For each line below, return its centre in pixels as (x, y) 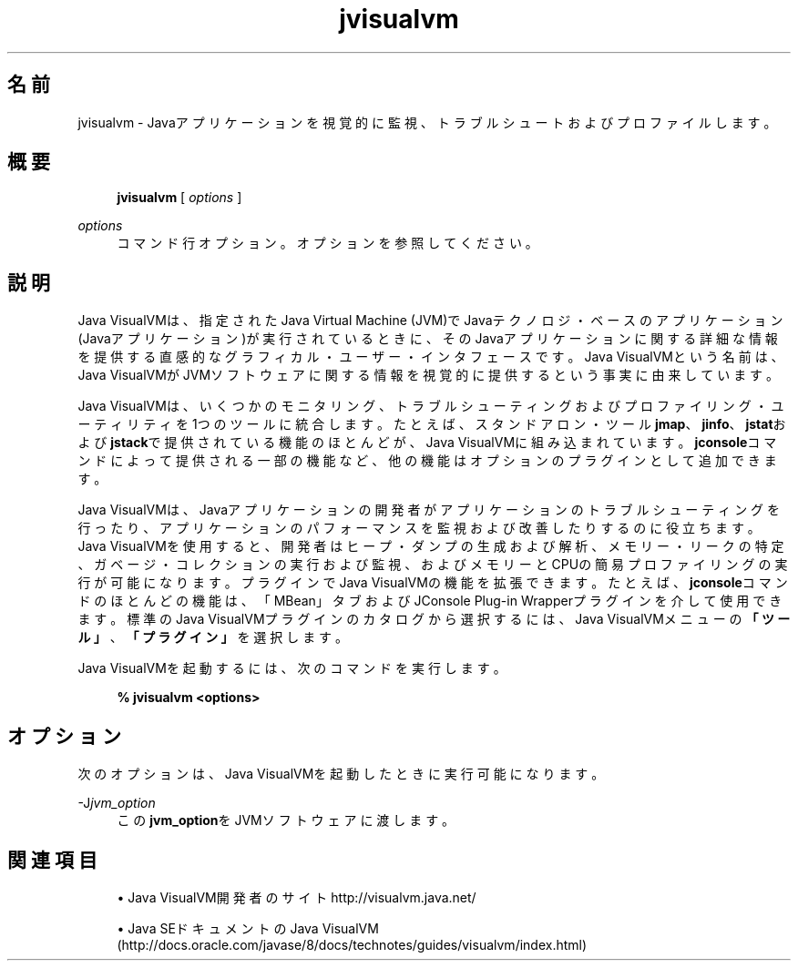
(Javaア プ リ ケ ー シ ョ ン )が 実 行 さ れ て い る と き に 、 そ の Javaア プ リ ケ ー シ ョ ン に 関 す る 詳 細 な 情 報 (428, 339)
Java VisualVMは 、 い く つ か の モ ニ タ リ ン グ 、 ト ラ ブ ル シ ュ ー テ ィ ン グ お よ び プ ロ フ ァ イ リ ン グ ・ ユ (431, 406)
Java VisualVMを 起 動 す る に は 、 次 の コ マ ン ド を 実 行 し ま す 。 (292, 668)
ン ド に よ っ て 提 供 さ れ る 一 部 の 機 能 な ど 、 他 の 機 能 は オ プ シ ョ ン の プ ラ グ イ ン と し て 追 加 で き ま (427, 461)
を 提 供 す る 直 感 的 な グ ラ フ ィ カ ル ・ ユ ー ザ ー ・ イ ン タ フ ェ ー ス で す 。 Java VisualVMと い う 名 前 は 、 (431, 357)
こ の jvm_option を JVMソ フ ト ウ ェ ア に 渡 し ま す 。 (286, 820)
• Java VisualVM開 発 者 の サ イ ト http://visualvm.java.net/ (297, 897)
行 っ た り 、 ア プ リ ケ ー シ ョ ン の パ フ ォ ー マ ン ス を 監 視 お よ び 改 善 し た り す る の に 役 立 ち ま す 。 (419, 528)
